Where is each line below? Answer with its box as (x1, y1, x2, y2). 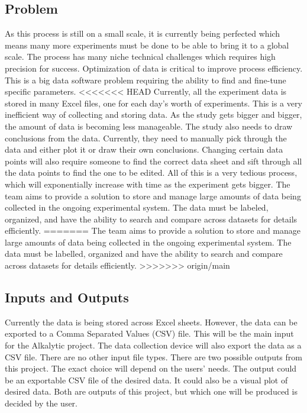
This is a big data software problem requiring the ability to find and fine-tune (5, 73, 286, 86)
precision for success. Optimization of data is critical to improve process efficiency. (5, 62, 303, 74)
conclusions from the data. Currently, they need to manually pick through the (5, 131, 287, 144)
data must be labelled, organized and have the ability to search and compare (5, 247, 283, 260)
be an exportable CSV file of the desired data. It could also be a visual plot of (5, 373, 288, 386)
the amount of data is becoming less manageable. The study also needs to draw (5, 120, 293, 132)
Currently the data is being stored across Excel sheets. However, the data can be (5, 315, 298, 328)
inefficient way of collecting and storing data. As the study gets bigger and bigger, (5, 108, 302, 121)
